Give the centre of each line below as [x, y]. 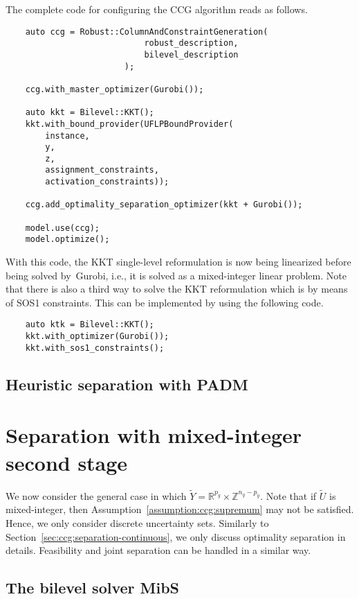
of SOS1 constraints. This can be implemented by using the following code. [165, 302]
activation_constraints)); [107, 182]
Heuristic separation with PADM [127, 384]
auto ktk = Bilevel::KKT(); [90, 325]
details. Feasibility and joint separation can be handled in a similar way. [158, 550]
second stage [67, 462]
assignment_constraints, [102, 170]
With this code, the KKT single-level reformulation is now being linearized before [178, 262]
